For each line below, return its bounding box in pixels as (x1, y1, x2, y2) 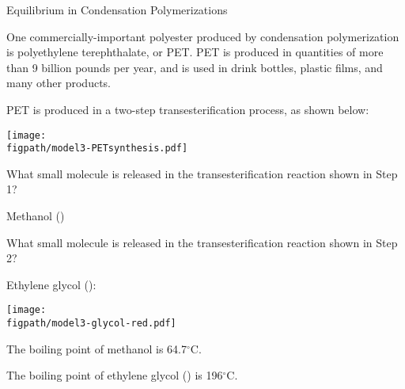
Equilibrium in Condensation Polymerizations (6, 2, 228, 17)
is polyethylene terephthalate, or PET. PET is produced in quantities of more (6, 44, 384, 60)
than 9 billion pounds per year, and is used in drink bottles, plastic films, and (6, 59, 383, 75)
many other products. (6, 74, 112, 91)
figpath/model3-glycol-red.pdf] (6, 318, 176, 330)
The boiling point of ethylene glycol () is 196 (6, 367, 223, 383)
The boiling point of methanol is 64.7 (6, 340, 187, 357)
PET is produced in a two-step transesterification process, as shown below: (6, 101, 369, 117)
